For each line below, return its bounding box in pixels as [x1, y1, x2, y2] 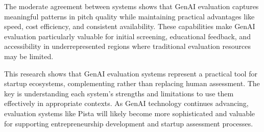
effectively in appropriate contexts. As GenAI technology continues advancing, [4, 98, 249, 109]
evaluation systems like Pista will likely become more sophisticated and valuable [4, 108, 255, 118]
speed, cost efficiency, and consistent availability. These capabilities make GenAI [4, 21, 255, 32]
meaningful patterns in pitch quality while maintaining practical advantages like [4, 11, 255, 21]
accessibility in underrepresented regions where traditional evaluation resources [4, 41, 251, 51]
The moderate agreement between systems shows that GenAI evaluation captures [4, 1, 259, 11]
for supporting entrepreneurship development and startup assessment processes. [4, 118, 253, 128]
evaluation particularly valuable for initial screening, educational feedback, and [4, 31, 251, 41]
